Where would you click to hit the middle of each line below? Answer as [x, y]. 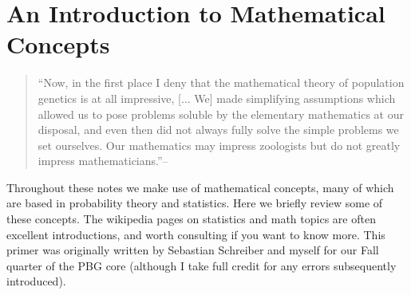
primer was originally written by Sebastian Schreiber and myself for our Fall [193, 250]
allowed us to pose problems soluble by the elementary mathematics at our [221, 114]
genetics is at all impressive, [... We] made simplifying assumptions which [217, 98]
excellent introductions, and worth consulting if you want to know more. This [196, 234]
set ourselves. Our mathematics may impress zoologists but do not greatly [219, 145]
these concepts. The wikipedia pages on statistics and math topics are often [191, 219]
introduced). [36, 281]
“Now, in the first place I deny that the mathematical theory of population [221, 83]
